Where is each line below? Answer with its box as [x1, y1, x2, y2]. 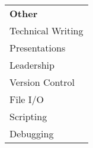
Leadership [9, 58, 54, 72]
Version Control [9, 75, 75, 89]
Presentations [9, 41, 66, 54]
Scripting [9, 110, 47, 123]
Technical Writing [9, 24, 84, 37]
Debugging [9, 127, 54, 140]
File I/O [9, 92, 44, 106]
